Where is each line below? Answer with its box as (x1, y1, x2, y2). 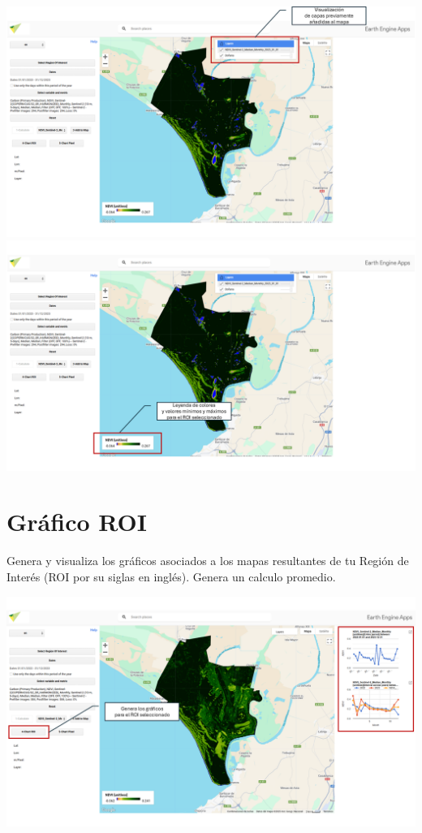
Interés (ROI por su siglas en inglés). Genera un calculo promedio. (6, 568, 336, 585)
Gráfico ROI (6, 505, 147, 538)
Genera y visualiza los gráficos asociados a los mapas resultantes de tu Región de (6, 552, 409, 569)
